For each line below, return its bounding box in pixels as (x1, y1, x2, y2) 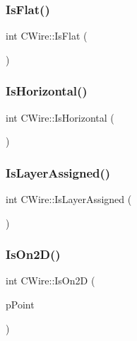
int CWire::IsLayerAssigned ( (6, 192, 132, 207)
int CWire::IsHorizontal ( (6, 110, 114, 125)
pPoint (6, 297, 35, 312)
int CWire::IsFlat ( (6, 28, 88, 43)
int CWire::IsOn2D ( (6, 273, 95, 288)
